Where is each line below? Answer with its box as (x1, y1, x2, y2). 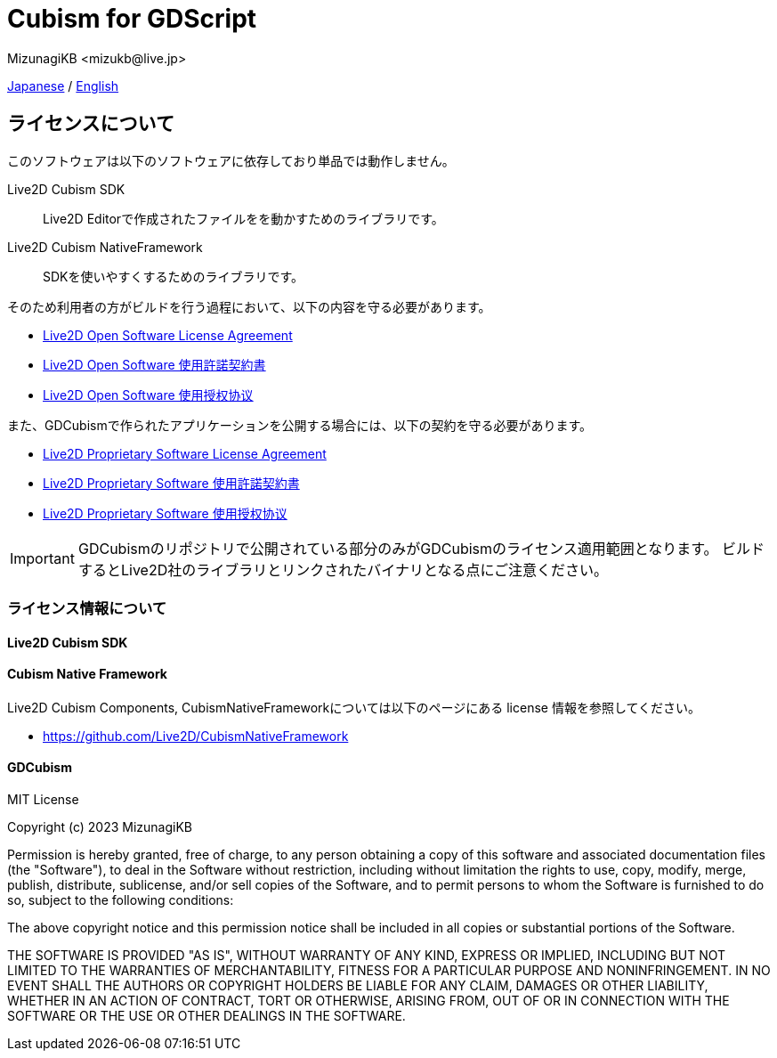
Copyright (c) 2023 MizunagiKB (7, 819, 193, 835)
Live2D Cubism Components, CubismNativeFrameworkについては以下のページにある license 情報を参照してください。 (7, 699, 701, 715)
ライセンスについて (7, 112, 174, 135)
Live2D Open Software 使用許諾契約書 (43, 356, 266, 372)
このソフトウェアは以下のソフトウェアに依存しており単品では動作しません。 (7, 152, 455, 168)
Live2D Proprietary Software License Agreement (43, 445, 327, 461)
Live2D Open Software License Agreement (43, 327, 293, 343)
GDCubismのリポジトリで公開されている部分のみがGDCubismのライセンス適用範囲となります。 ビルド (77, 539, 765, 557)
